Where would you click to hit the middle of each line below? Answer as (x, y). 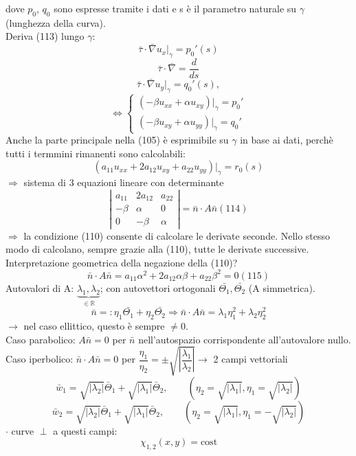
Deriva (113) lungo (45, 36)
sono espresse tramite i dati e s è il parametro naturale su (175, 8)
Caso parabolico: (41, 339)
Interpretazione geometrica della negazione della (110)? (122, 262)
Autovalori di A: (40, 287)
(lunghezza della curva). (56, 22)
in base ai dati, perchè (287, 140)
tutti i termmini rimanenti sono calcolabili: (96, 153)
